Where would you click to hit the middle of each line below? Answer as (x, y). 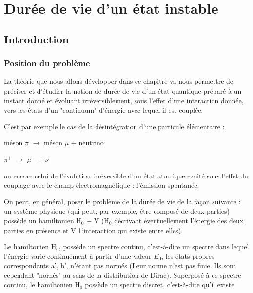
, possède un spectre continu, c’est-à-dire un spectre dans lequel (154, 246)
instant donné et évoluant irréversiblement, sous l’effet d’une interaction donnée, (124, 100)
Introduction (37, 39)
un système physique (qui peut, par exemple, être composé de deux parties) (117, 211)
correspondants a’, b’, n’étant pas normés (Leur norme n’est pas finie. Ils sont (120, 265)
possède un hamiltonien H (43, 220)
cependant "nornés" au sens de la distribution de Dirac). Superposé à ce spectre (123, 275)
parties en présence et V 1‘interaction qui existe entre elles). (94, 230)
